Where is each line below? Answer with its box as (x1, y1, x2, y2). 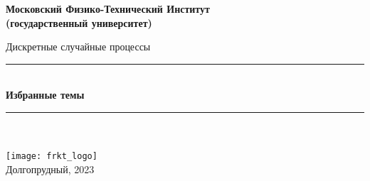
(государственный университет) (6, 15, 152, 30)
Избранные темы (6, 87, 85, 102)
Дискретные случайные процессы (6, 39, 151, 54)
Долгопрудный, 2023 (6, 161, 95, 176)
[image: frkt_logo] (6, 151, 97, 162)
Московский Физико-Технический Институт (6, 1, 210, 16)
